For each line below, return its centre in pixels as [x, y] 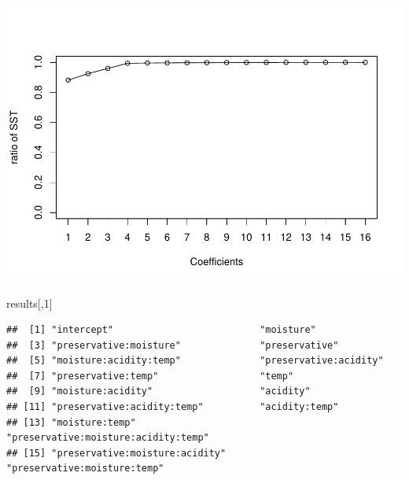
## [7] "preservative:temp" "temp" [150, 376]
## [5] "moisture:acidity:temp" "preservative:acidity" [195, 361]
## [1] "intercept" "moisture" [161, 330]
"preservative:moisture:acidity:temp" [108, 438]
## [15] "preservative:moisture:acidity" [116, 453]
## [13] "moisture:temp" [71, 422]
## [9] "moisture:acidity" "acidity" [158, 391]
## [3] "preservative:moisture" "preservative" [173, 345]
